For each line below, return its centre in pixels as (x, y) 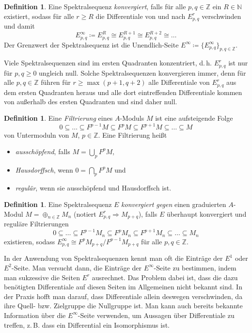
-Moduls (132, 118)
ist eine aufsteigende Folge (194, 118)
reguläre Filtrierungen (36, 224)
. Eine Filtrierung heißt (133, 135)
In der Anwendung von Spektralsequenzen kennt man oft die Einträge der (113, 258)
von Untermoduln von (37, 135)
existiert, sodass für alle (39, 16)
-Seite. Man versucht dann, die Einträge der (77, 267)
